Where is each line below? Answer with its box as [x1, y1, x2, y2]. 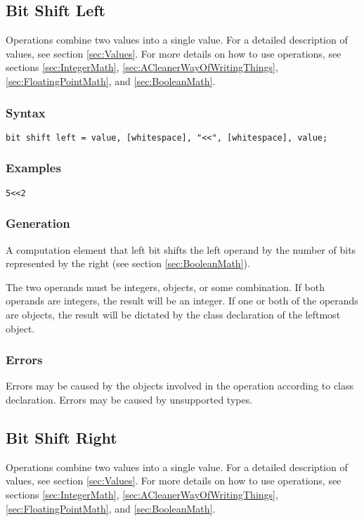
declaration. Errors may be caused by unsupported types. [6, 392, 253, 406]
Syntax [6, 103, 46, 121]
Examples [6, 159, 61, 176]
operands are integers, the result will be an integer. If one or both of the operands [6, 293, 358, 308]
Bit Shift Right [6, 426, 117, 448]
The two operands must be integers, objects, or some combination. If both [6, 279, 325, 294]
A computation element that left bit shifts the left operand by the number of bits [6, 242, 356, 257]
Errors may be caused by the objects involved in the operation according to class [6, 378, 354, 393]
